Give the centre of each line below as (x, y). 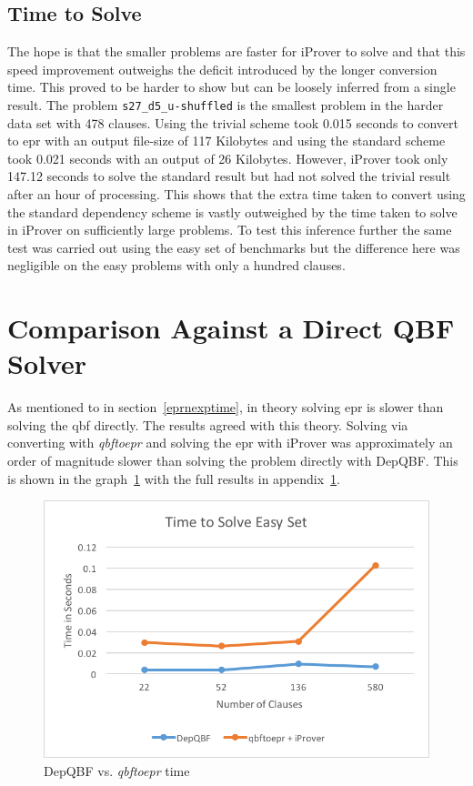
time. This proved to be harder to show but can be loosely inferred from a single (231, 87)
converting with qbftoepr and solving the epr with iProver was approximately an (230, 443)
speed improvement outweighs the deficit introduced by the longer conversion (222, 69)
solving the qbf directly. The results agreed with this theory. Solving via (208, 424)
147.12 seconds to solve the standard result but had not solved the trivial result (229, 176)
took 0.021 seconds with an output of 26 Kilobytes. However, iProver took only (228, 158)
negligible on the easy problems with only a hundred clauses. (176, 265)
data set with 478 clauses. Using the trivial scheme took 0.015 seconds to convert (233, 122)
